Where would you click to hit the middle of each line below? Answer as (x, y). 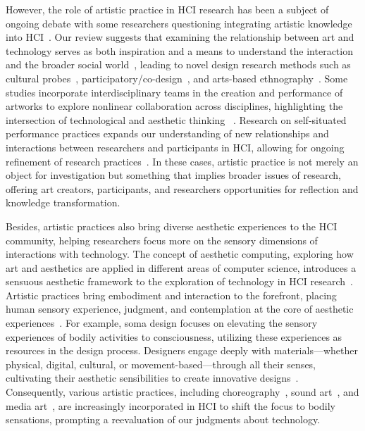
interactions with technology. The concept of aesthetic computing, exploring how (180, 254)
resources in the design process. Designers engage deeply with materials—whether (182, 350)
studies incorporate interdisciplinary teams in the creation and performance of (174, 92)
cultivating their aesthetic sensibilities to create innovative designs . (152, 378)
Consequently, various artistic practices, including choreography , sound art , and (182, 392)
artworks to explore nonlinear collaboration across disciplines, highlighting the (174, 106)
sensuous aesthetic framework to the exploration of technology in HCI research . (179, 281)
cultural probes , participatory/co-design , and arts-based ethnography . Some (177, 78)
